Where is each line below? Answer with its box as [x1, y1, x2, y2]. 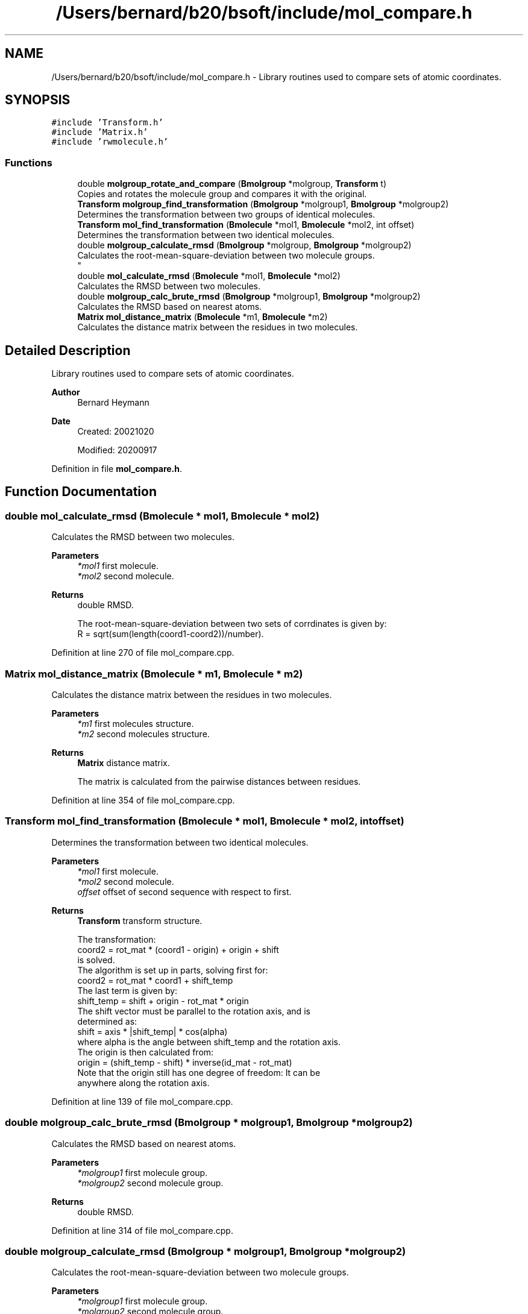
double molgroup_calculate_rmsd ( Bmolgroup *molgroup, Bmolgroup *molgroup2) [77, 240, 412, 251]
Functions [5, 156, 52, 169]
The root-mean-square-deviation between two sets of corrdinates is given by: [77, 618, 387, 629]
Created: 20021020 [77, 426, 154, 437]
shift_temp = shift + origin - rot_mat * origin [77, 995, 249, 1006]
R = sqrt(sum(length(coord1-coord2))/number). [77, 629, 264, 640]
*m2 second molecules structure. [77, 729, 210, 739]
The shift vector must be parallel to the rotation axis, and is [77, 1005, 310, 1016]
